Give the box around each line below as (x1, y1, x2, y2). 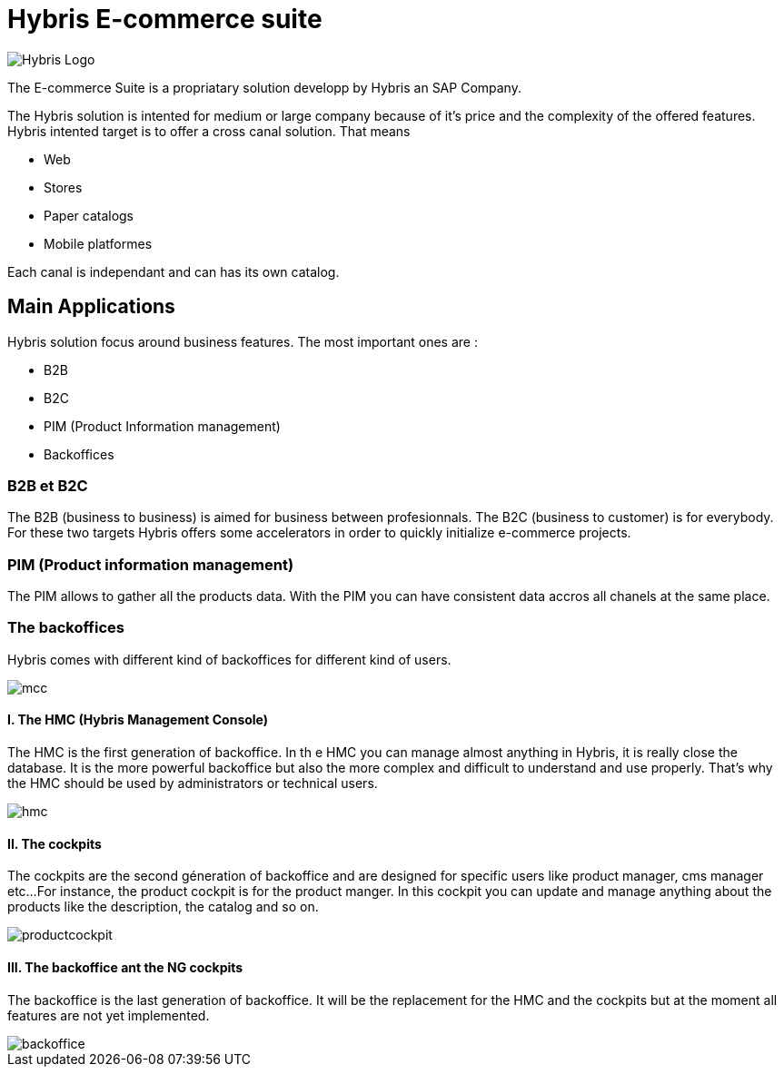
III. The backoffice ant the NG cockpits (7, 959, 243, 975)
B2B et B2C (7, 476, 88, 495)
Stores (44, 179, 83, 195)
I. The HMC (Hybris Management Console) (7, 712, 269, 728)
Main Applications (7, 295, 175, 319)
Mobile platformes (44, 235, 153, 251)
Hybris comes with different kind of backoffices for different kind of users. (7, 651, 452, 667)
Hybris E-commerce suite (7, 4, 323, 34)
